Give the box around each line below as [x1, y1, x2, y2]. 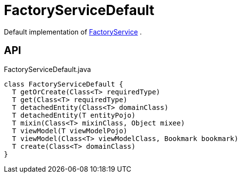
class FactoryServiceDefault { [4, 80, 123, 88]
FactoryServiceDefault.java [4, 65, 91, 73]
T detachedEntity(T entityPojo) [12, 111, 136, 119]
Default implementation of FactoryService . [4, 27, 142, 36]
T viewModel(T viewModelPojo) [12, 126, 127, 135]
